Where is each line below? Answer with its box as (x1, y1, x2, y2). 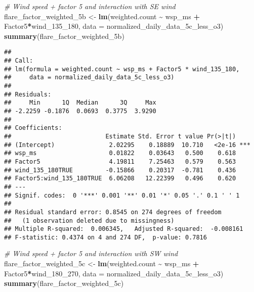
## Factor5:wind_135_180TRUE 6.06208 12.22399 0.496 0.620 (4, 175, 236, 182)
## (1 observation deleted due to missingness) (4, 217, 175, 224)
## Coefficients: (4, 124, 62, 132)
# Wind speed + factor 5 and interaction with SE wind (4, 1, 176, 11)
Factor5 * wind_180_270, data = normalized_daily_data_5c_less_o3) (4, 268, 224, 278)
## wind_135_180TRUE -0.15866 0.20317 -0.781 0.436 (4, 166, 236, 174)
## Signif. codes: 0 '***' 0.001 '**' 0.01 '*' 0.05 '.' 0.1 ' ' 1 (4, 191, 240, 199)
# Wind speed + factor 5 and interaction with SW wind (4, 248, 178, 259)
